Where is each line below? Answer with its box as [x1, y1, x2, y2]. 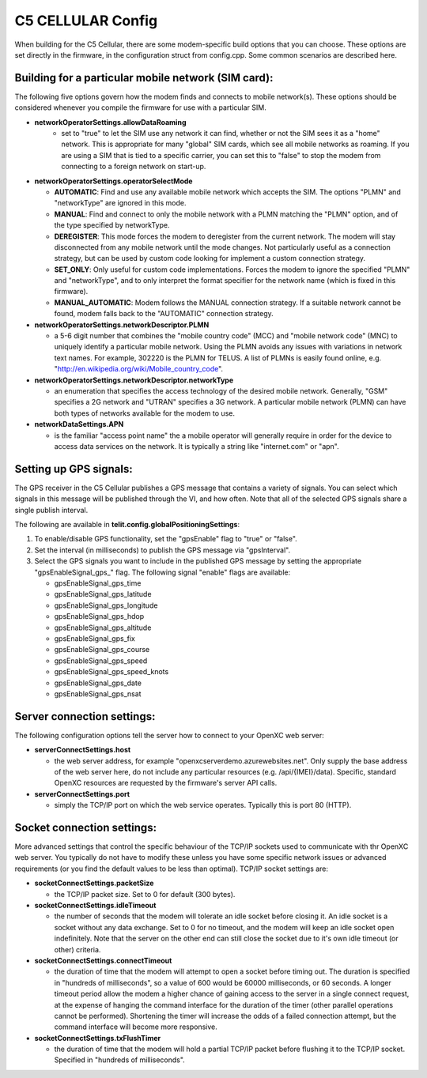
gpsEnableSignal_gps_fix [54, 633, 136, 643]
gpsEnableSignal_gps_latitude [54, 590, 152, 599]
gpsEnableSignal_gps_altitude [54, 623, 152, 632]
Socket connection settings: [14, 820, 157, 834]
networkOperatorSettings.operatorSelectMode [34, 176, 193, 186]
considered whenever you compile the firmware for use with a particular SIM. [14, 103, 266, 112]
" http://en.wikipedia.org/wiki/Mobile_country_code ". [54, 364, 224, 374]
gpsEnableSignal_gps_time [54, 578, 142, 588]
